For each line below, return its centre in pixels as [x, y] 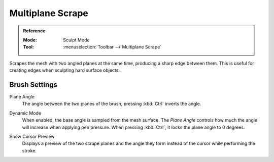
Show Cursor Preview [32, 136]
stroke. [29, 150]
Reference [34, 31]
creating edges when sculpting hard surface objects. [65, 70]
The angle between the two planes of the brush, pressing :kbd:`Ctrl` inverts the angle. [112, 104]
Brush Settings [33, 85]
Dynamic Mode [25, 113]
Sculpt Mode [76, 40]
